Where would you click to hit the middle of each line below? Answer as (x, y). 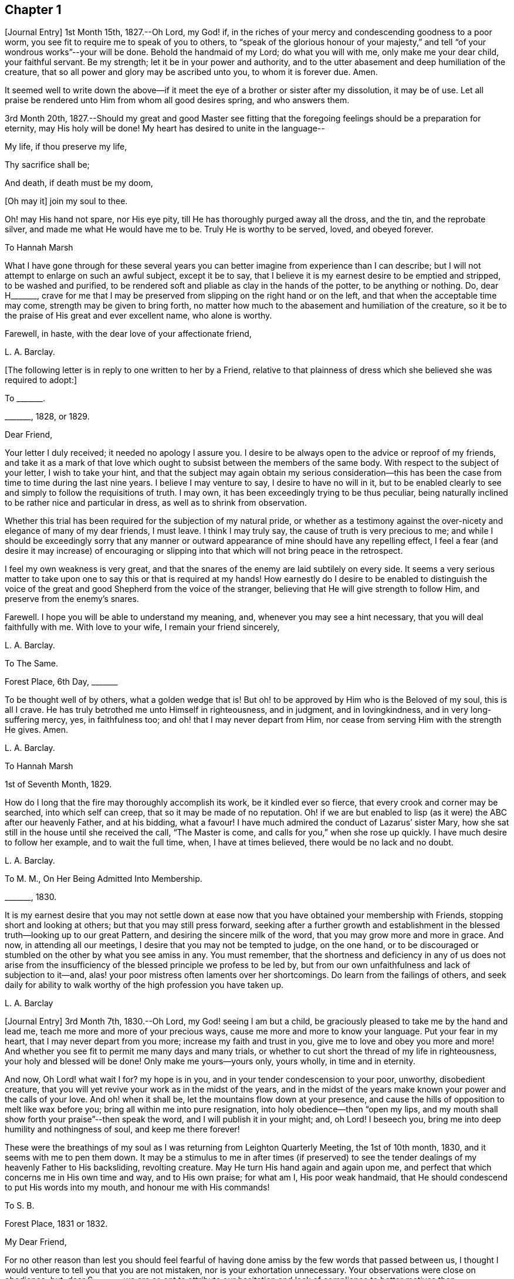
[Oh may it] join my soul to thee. (66, 201)
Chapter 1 (33, 10)
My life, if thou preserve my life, (66, 147)
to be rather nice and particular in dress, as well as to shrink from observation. (156, 503)
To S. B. (20, 1206)
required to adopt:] (41, 380)
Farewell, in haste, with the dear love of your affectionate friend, (128, 334)
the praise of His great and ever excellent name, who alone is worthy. (138, 316)
